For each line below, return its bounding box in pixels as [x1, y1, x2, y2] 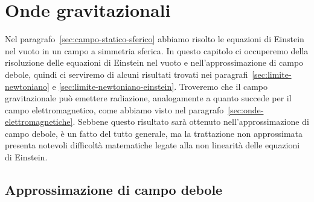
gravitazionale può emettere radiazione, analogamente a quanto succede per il [5, 92, 292, 104]
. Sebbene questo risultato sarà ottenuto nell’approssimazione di [72, 115, 309, 128]
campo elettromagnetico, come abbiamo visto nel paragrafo [5, 103, 224, 116]
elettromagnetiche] [5, 115, 73, 128]
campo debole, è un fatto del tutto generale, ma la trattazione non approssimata [5, 127, 303, 139]
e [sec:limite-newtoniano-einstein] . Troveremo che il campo [52, 80, 268, 92]
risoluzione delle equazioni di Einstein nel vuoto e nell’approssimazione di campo [5, 56, 304, 69]
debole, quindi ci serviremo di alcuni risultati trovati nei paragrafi [5, 68, 248, 80]
